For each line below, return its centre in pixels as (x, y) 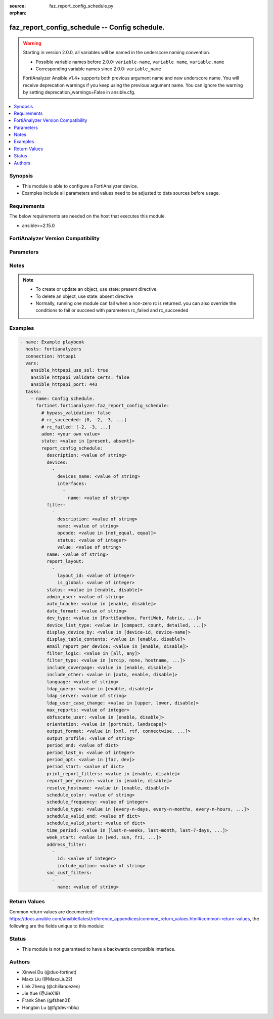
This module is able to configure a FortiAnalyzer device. (80, 186)
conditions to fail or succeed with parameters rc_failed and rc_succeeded (112, 311)
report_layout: (65, 562)
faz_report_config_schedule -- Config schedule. (87, 28)
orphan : (18, 13)
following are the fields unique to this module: (57, 926)
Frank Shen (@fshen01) (46, 1000)
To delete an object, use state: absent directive (84, 296)
